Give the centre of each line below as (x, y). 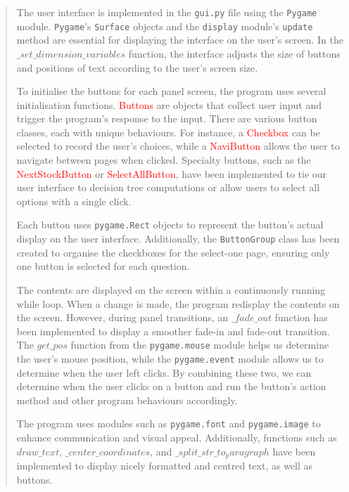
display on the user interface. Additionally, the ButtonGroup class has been (178, 239)
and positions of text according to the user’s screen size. (137, 67)
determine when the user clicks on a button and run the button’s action (171, 386)
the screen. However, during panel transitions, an (122, 317)
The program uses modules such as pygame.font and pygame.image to (169, 423)
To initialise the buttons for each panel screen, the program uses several (171, 91)
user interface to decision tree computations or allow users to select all (168, 187)
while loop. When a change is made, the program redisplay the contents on (178, 303)
